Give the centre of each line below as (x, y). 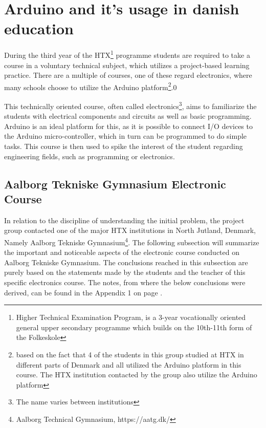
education (39, 28)
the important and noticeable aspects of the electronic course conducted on (122, 252)
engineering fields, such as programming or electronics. (90, 156)
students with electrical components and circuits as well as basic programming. (128, 116)
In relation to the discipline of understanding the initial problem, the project (124, 220)
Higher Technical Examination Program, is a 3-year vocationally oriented (131, 317)
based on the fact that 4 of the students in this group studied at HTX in (130, 354)
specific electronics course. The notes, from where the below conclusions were (125, 282)
